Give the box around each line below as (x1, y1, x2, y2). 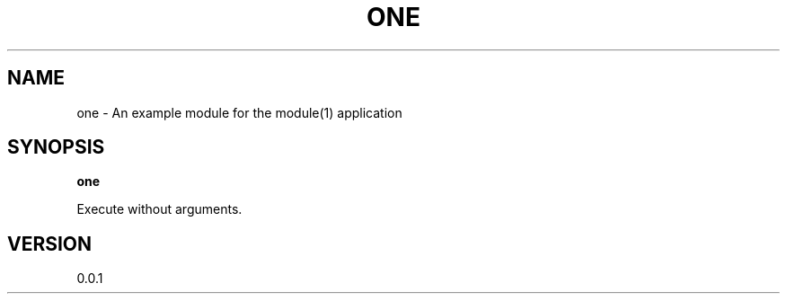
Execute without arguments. (76, 201, 243, 217)
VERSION (7, 232, 93, 255)
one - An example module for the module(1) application (76, 104, 402, 120)
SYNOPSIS (7, 136, 105, 159)
